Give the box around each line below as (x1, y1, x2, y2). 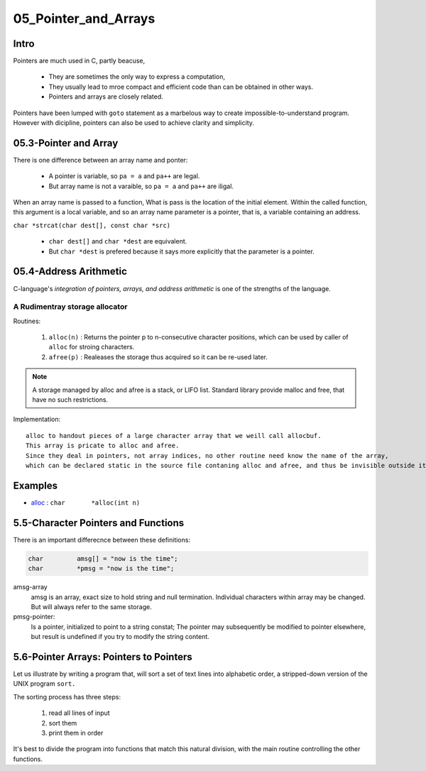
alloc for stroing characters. (48, 343, 135, 351)
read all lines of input (48, 709, 110, 717)
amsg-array (13, 583, 48, 591)
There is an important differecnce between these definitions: (13, 535, 191, 544)
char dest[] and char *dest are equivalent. (48, 237, 187, 246)
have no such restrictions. (32, 395, 109, 404)
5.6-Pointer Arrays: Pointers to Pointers (13, 650, 192, 663)
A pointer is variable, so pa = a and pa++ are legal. (48, 172, 200, 180)
